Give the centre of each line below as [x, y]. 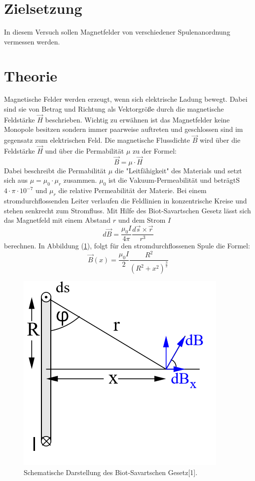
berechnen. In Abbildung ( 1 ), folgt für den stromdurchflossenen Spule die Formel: [127, 246]
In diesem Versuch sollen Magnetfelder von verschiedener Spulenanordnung [117, 32]
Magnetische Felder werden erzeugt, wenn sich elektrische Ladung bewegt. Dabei [126, 99]
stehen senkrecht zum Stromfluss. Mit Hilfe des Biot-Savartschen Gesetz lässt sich [127, 210]
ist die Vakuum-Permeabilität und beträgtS [174, 180]
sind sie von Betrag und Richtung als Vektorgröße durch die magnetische [114, 109]
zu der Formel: [155, 151]
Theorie [31, 75]
